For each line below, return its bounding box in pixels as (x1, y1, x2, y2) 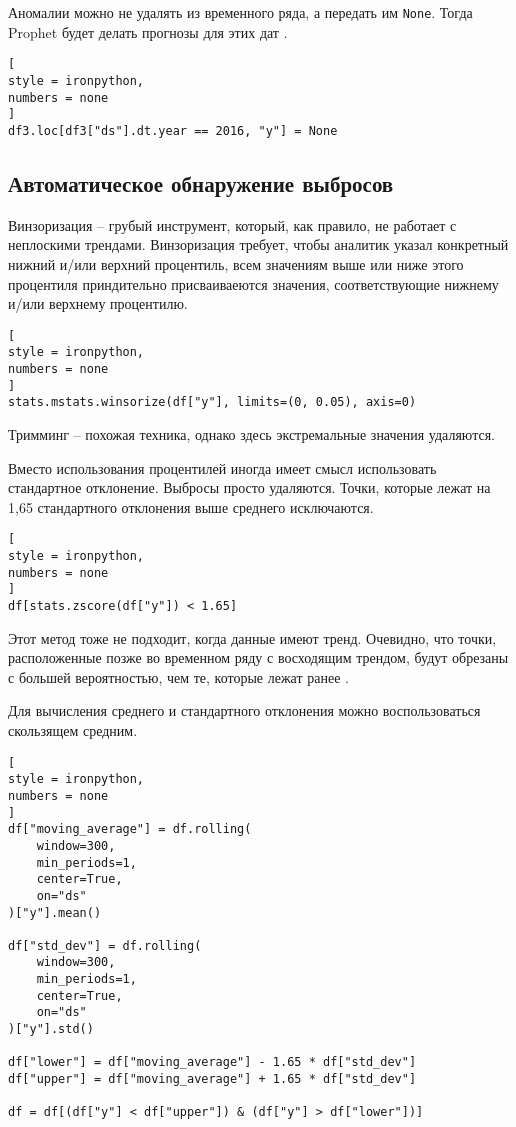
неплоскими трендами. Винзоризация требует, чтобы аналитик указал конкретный (8, 234, 509, 255)
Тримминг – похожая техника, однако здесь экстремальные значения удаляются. (8, 423, 495, 444)
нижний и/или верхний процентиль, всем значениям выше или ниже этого (8, 253, 464, 274)
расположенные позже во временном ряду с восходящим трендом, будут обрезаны (8, 647, 509, 668)
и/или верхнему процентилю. (8, 293, 188, 314)
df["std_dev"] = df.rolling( (8, 938, 202, 953)
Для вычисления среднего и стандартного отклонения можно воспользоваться (8, 700, 481, 721)
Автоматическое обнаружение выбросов (8, 167, 394, 198)
